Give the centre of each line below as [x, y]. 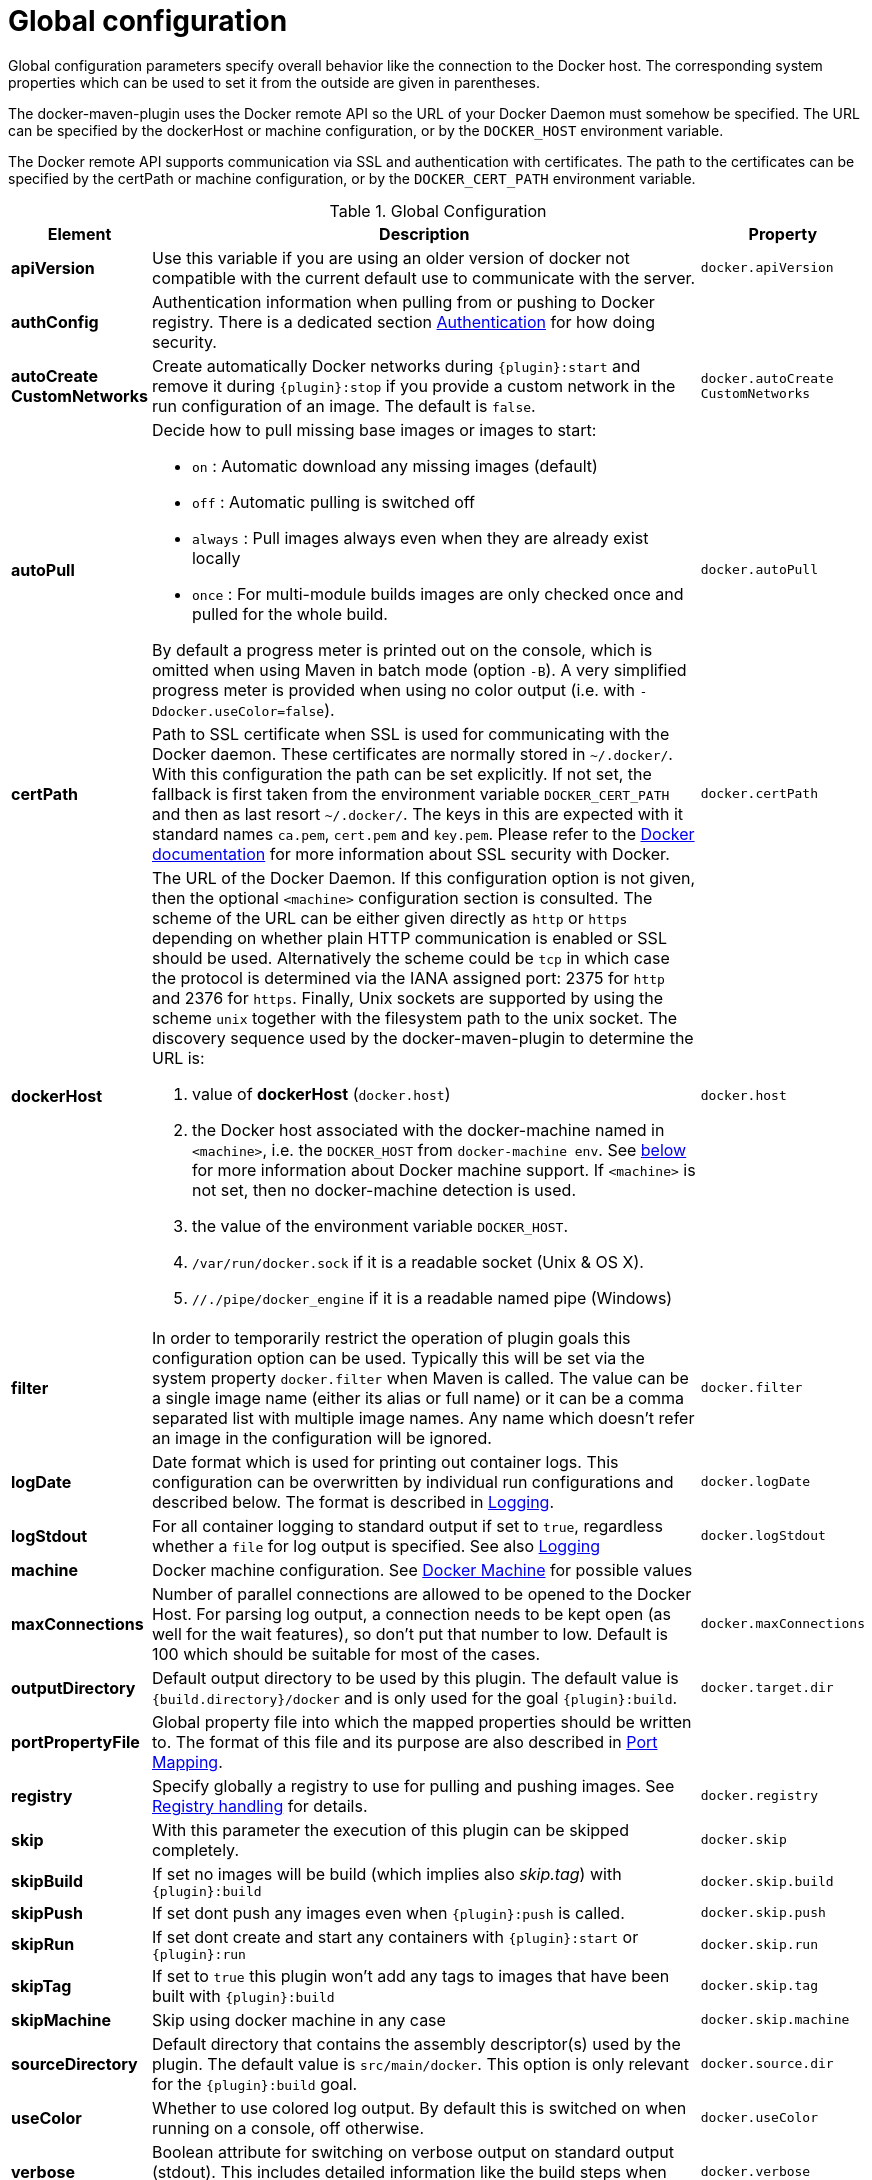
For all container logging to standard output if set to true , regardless [407, 1525]
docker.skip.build [767, 1881]
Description [424, 233]
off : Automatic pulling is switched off [333, 501]
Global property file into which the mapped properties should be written [421, 1721]
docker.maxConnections [782, 1624]
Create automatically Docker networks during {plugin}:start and [396, 365]
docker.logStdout [763, 1536]
